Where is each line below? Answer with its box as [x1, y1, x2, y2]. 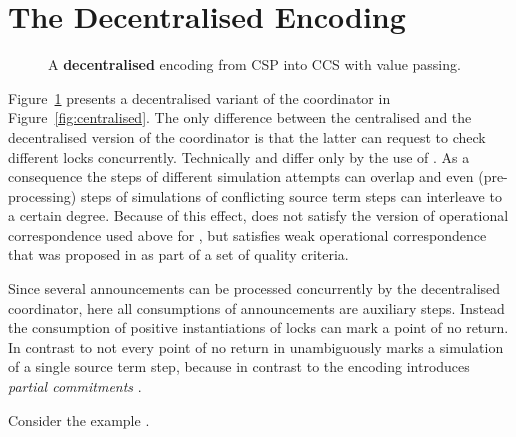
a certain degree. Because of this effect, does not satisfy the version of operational [8, 205, 509, 226]
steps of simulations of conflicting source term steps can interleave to [80, 185, 502, 206]
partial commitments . [8, 376, 142, 397]
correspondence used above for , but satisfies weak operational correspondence [8, 224, 487, 245]
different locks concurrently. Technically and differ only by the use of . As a [8, 146, 470, 167]
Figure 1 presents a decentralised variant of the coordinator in [8, 87, 391, 108]
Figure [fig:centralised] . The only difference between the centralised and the [8, 107, 472, 128]
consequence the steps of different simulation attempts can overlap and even [8, 166, 474, 187]
